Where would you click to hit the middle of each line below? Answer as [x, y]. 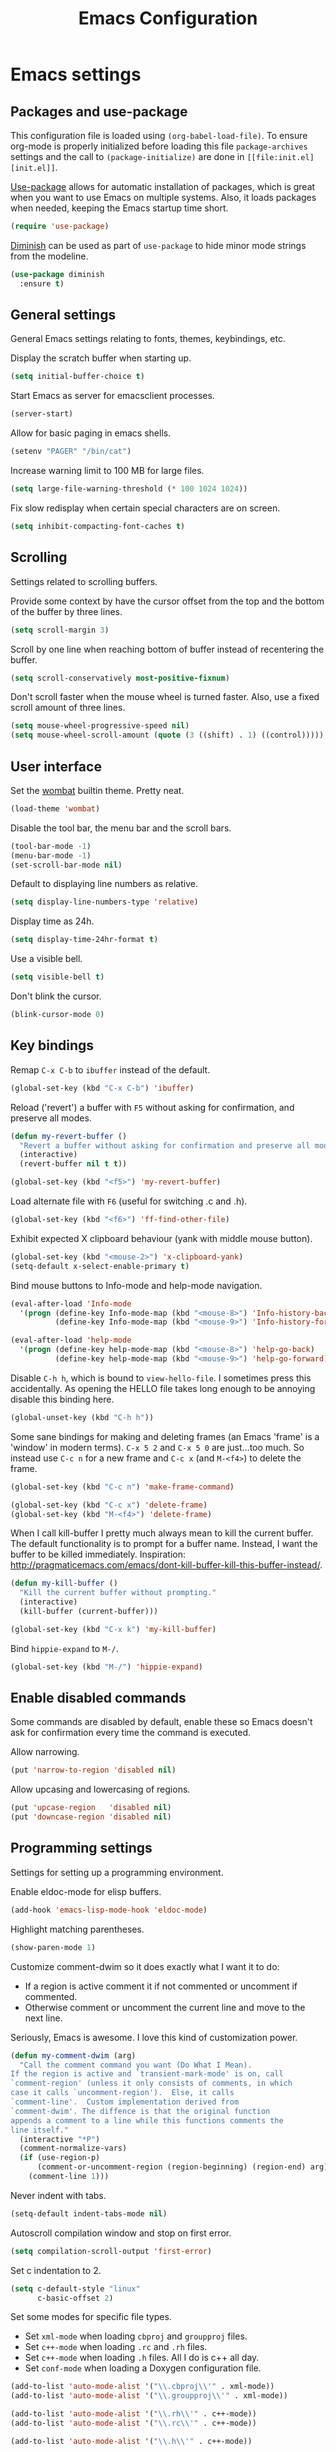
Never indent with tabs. [58, 2195]
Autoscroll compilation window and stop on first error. [121, 2233]
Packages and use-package [99, 111]
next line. [43, 2018]
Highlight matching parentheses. [77, 1929]
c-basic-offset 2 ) [75, 2298]
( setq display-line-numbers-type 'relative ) [104, 902]
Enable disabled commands [98, 1698]
